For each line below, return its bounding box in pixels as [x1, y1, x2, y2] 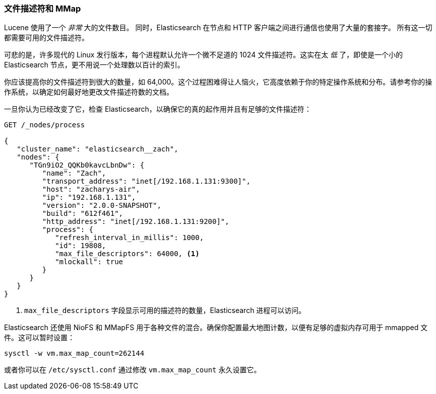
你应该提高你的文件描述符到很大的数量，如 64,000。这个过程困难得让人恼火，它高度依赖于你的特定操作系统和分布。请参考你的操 [4, 77, 432, 87]
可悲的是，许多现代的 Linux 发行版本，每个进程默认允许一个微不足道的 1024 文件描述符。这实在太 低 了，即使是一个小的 [4, 50, 403, 59]
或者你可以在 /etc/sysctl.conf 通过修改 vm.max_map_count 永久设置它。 [4, 365, 261, 374]
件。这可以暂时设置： [4, 333, 75, 342]
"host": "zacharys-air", [42, 185, 140, 194]
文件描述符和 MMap [4, 4, 81, 14]
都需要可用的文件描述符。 [4, 33, 89, 42]
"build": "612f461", [42, 209, 123, 218]
